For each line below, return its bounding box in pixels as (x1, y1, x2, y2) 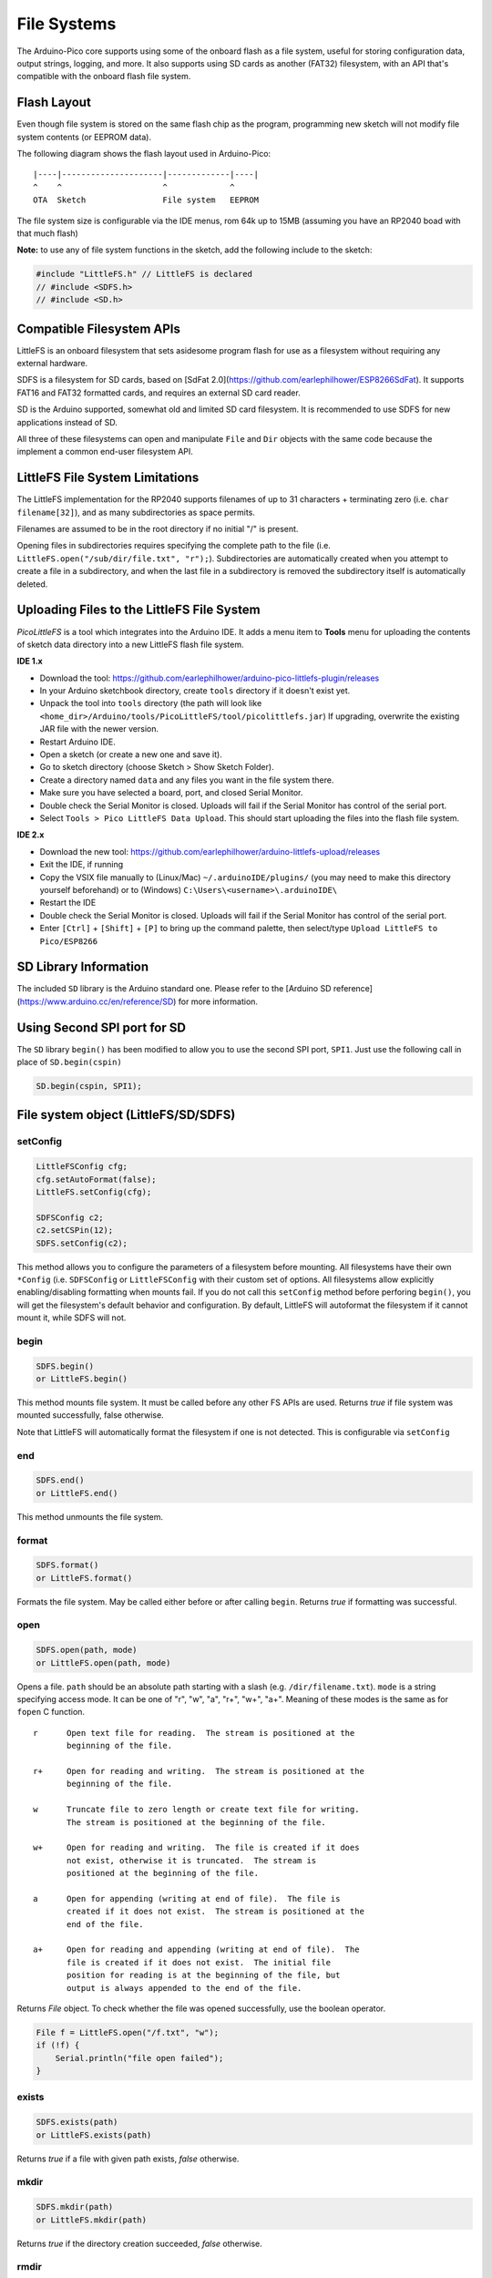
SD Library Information (16, 959, 149, 975)
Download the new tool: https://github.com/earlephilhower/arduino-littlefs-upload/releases (39, 846, 381, 857)
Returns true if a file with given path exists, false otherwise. (16, 2153, 240, 2164)
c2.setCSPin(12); (36, 1226, 114, 1236)
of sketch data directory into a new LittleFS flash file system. (16, 639, 244, 650)
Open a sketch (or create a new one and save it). (39, 749, 222, 760)
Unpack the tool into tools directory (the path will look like (39, 698, 262, 709)
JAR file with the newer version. (39, 723, 159, 734)
